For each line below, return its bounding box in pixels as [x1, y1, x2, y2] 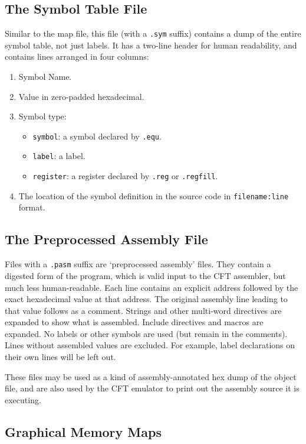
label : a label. [32, 150, 85, 162]
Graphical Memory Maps [5, 422, 162, 440]
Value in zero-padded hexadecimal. [18, 90, 144, 102]
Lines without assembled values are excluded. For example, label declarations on [5, 339, 295, 351]
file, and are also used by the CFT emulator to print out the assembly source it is [5, 382, 300, 394]
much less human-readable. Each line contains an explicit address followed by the [5, 281, 298, 293]
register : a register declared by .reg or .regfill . [32, 170, 218, 182]
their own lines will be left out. [5, 351, 116, 363]
